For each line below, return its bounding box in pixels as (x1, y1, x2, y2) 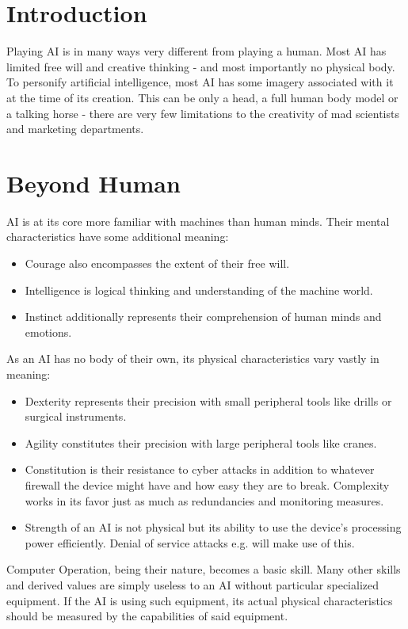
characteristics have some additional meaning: (6, 228, 229, 245)
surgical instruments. (25, 408, 127, 425)
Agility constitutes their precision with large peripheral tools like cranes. (25, 434, 377, 451)
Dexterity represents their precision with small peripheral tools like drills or (25, 392, 392, 409)
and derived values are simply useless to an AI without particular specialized (6, 576, 379, 593)
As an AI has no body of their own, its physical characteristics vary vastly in (6, 350, 379, 367)
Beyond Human (6, 166, 181, 199)
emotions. (25, 323, 72, 340)
